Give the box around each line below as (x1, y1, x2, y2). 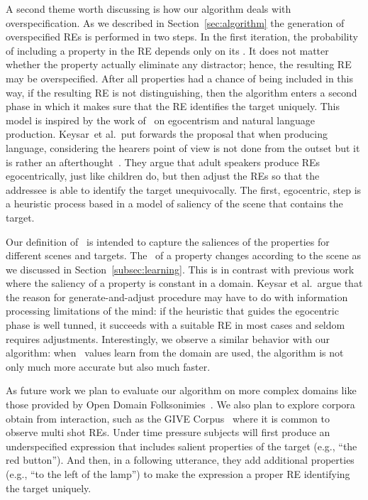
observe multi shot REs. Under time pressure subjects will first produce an (6, 425, 330, 440)
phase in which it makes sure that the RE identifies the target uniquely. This (6, 99, 340, 114)
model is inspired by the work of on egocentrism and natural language (6, 112, 315, 127)
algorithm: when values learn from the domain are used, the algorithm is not (6, 345, 344, 360)
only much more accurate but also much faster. (6, 359, 211, 374)
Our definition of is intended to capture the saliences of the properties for (6, 234, 330, 249)
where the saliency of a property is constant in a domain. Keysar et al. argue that (6, 276, 363, 290)
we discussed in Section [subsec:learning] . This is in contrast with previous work (6, 261, 355, 276)
